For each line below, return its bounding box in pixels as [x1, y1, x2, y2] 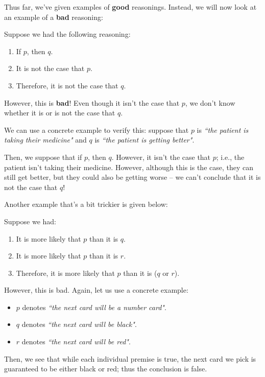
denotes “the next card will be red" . [21, 336, 131, 347]
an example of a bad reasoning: [4, 11, 103, 22]
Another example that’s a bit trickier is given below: [4, 199, 168, 209]
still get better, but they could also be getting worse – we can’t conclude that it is [4, 172, 261, 182]
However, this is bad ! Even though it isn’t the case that [4, 97, 180, 108]
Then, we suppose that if [4, 151, 82, 162]
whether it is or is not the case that [4, 107, 115, 118]
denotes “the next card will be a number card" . [22, 301, 166, 312]
